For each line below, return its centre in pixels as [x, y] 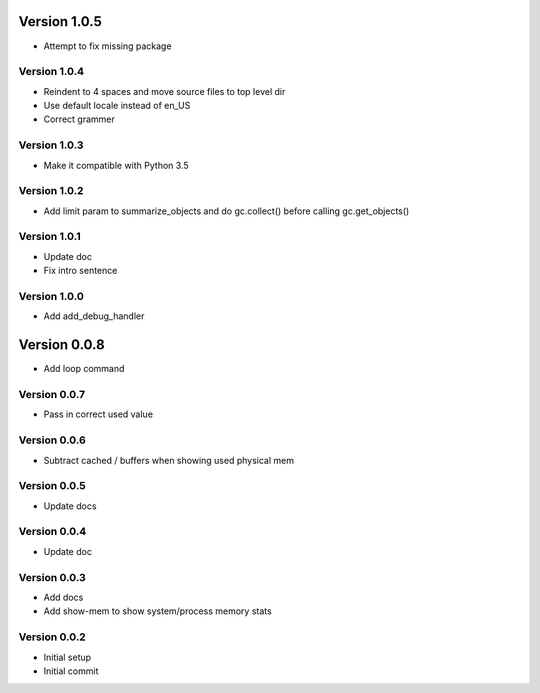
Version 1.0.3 [51, 145]
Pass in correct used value [98, 414]
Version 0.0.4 [52, 532]
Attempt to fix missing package [107, 46]
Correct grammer [79, 119]
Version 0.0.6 [52, 440]
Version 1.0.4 [51, 72]
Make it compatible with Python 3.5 [116, 165]
